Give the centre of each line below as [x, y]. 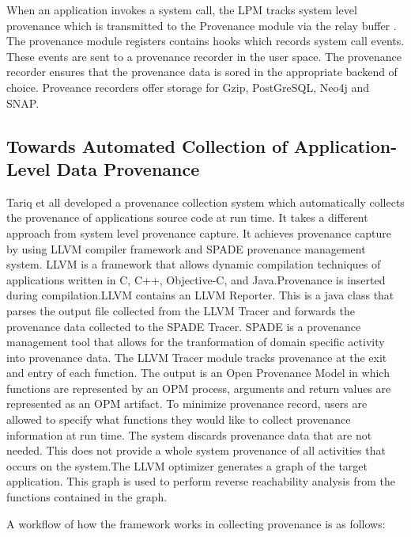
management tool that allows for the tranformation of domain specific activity [196, 342]
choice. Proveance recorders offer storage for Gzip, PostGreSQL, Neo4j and [188, 87]
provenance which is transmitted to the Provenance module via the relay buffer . [202, 25]
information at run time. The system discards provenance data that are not [189, 434]
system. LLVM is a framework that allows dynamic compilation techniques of [194, 264]
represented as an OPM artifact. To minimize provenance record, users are [187, 404]
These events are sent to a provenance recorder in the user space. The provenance [204, 56]
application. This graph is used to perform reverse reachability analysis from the [201, 481]
